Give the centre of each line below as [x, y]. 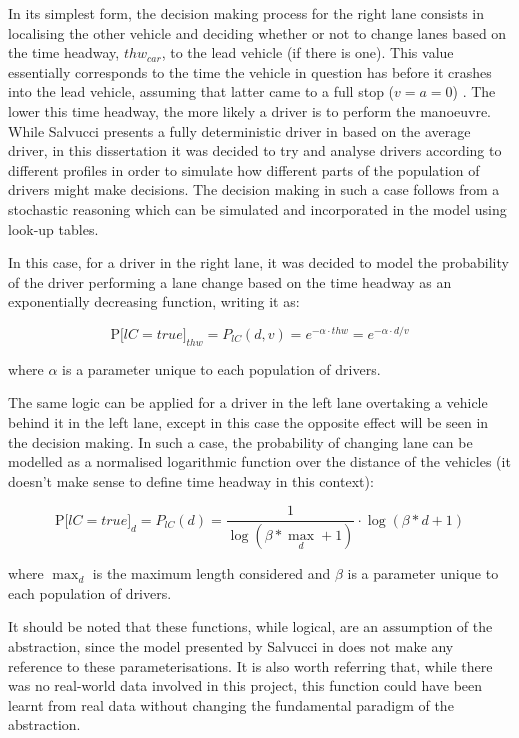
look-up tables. [53, 228]
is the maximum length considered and [211, 573]
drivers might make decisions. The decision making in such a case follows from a [254, 189]
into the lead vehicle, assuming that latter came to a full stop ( [201, 91]
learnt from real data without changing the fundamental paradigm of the [231, 704]
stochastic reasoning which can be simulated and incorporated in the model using [257, 208]
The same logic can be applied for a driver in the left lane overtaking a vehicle [248, 402]
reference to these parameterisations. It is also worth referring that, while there [250, 665]
